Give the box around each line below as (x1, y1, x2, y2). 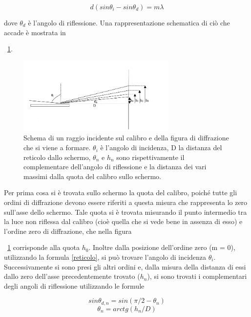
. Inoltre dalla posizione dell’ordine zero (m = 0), (88, 242, 235, 252)
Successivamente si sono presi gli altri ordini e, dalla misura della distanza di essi (4, 261, 246, 272)
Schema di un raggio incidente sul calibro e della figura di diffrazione (23, 133, 229, 143)
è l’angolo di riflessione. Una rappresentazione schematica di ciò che (28, 18, 230, 27)
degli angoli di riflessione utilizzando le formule (4, 280, 145, 291)
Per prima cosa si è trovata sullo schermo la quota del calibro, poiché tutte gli (4, 187, 237, 198)
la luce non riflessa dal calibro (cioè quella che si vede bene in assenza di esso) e (4, 216, 243, 226)
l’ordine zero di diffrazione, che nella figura (4, 226, 132, 236)
